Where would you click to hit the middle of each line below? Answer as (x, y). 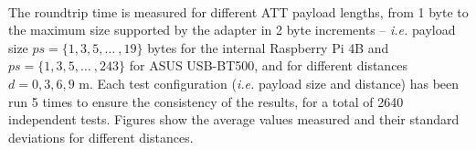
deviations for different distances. (101, 137)
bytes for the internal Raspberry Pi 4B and (268, 47)
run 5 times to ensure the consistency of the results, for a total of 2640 (206, 101)
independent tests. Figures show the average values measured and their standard (234, 119)
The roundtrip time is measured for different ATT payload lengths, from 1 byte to (238, 11)
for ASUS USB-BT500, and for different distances (269, 65)
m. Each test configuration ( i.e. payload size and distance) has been (269, 83)
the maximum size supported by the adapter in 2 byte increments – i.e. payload (232, 30)
